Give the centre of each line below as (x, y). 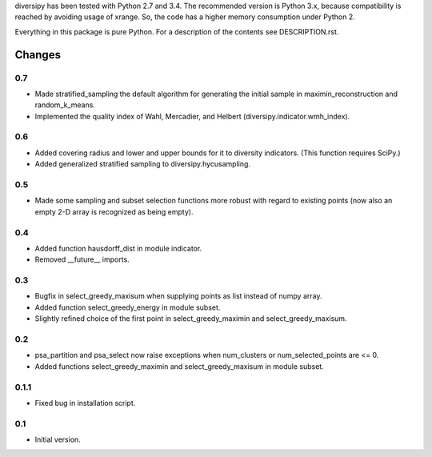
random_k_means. (65, 105)
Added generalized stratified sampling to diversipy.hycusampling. (143, 164)
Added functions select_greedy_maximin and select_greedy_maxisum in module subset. (179, 366)
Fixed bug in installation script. (85, 403)
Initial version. (58, 439)
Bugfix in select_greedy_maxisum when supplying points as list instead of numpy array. (178, 296)
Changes (38, 55)
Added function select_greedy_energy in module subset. (128, 307)
